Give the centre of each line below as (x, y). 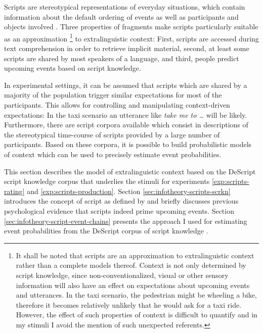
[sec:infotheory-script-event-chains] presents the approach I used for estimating (126, 221)
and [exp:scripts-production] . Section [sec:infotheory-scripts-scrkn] (129, 191)
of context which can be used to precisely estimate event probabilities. (113, 154)
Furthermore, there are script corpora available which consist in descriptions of (126, 125)
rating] (14, 191)
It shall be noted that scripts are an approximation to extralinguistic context (135, 255)
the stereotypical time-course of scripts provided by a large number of (112, 134)
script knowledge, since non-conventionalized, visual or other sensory (122, 275)
